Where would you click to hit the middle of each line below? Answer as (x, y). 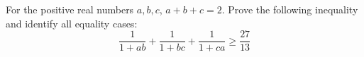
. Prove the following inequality (290, 9)
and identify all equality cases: (72, 23)
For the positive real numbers (70, 9)
